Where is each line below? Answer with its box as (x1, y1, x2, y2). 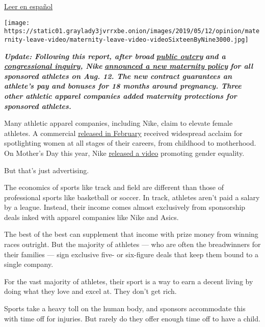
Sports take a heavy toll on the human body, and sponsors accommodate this (4, 303, 246, 314)
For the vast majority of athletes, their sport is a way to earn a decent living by (4, 276, 253, 286)
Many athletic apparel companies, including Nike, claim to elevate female (4, 118, 233, 128)
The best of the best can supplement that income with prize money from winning (4, 229, 258, 239)
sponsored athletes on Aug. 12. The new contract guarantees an (4, 70, 232, 81)
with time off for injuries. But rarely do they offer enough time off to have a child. (4, 313, 260, 323)
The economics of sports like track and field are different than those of (4, 182, 224, 193)
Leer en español (4, 1, 53, 11)
